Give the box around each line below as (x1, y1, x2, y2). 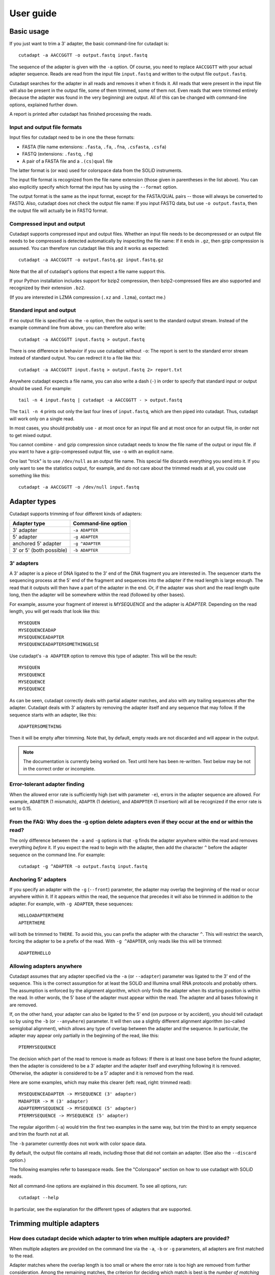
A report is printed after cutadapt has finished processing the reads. (9, 111, 152, 117)
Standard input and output (9, 307, 76, 314)
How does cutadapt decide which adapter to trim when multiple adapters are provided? (9, 1235, 230, 1242)
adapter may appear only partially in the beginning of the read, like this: (9, 1033, 159, 1039)
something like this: (9, 472, 50, 478)
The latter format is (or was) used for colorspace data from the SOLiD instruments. (9, 167, 183, 173)
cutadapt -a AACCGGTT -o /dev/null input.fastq (18, 484, 140, 490)
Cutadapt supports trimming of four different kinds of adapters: (9, 511, 142, 517)
